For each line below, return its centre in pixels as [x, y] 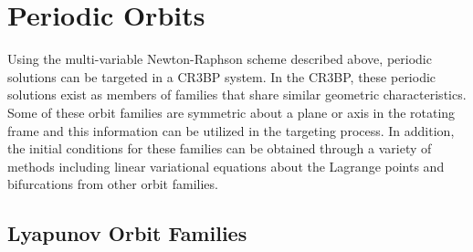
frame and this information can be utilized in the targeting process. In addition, [231, 130]
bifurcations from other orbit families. [113, 184]
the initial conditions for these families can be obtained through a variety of [220, 148]
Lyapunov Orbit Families [127, 233]
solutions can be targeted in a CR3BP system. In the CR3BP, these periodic [222, 76]
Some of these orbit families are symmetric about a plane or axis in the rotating [231, 112]
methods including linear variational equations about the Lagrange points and [226, 166]
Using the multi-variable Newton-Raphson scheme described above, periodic [220, 59]
